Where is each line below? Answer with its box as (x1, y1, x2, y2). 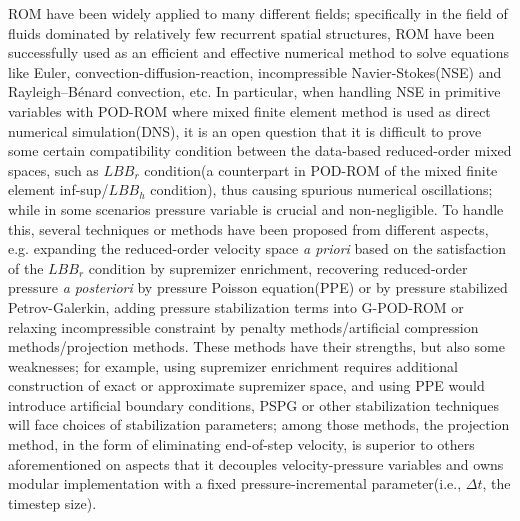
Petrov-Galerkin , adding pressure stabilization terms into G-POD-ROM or (8, 296, 464, 317)
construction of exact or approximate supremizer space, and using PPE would (8, 375, 485, 396)
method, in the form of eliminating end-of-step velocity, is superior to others (8, 434, 475, 455)
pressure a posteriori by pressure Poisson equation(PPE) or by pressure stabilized (8, 277, 508, 298)
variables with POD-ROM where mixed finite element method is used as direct (8, 100, 491, 121)
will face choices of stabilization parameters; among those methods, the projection (8, 414, 510, 435)
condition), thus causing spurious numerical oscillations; (150, 179, 493, 200)
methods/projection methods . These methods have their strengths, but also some (8, 336, 505, 357)
